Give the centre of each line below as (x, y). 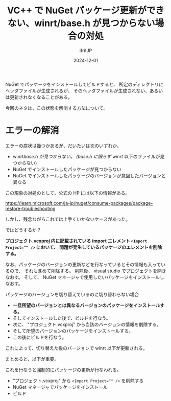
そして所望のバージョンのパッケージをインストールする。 (73, 331)
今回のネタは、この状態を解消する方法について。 (57, 108)
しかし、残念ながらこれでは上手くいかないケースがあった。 (68, 219)
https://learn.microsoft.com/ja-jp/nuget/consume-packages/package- (79, 203)
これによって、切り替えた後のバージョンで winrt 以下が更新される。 (76, 348)
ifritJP (86, 50)
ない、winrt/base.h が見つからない (81, 23)
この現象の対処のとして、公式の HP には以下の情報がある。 (68, 193)
